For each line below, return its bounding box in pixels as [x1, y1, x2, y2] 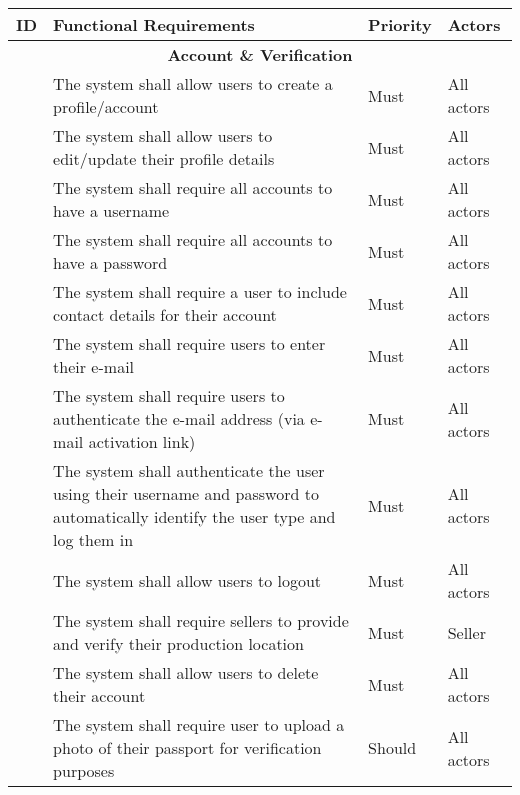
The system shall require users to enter [53, 332, 326, 355]
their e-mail [53, 355, 135, 378]
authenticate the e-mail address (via [53, 407, 305, 430]
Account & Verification [167, 43, 353, 66]
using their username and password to [53, 482, 319, 505]
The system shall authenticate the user [53, 459, 325, 482]
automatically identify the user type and [53, 505, 336, 528]
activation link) [88, 430, 196, 453]
